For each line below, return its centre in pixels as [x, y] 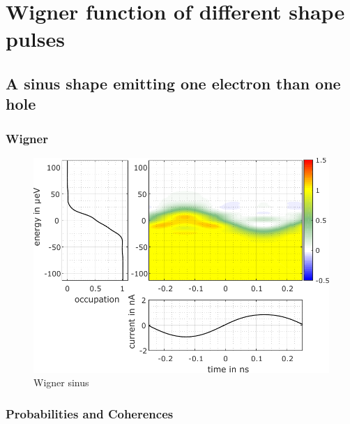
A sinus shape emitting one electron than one [173, 83]
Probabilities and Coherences [90, 413]
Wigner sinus [61, 382]
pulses [35, 39]
